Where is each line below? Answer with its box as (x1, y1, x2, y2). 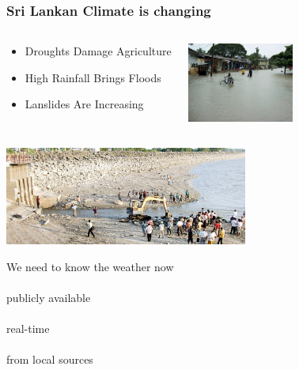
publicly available (6, 289, 91, 305)
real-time (6, 320, 50, 337)
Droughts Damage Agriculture (25, 43, 172, 59)
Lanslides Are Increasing (25, 96, 144, 112)
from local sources (6, 351, 93, 368)
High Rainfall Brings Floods (25, 69, 161, 85)
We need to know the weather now (6, 258, 174, 274)
